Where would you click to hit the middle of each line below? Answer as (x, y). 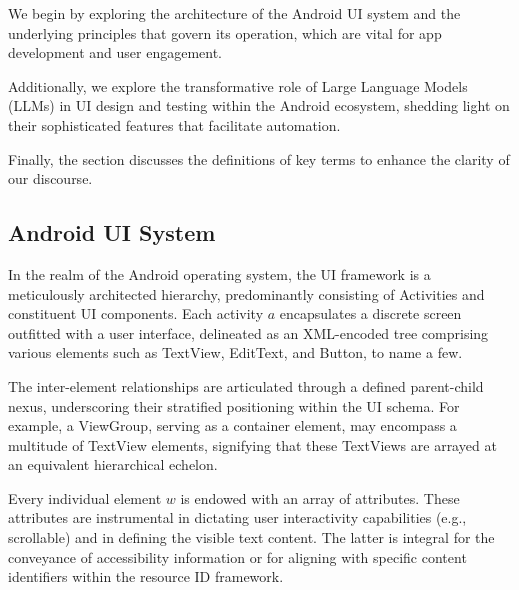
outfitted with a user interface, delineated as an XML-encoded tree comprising (248, 332)
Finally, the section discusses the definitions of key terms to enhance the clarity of (259, 158)
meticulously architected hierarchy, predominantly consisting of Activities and (246, 293)
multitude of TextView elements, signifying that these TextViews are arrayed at (252, 444)
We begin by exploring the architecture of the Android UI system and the (234, 13)
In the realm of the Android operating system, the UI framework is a (219, 273)
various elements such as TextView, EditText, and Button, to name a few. (235, 352)
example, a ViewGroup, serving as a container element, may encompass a (232, 425)
